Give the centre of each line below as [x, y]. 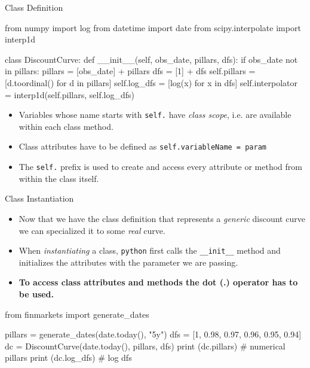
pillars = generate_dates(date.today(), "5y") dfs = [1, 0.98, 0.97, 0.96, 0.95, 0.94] [153, 334]
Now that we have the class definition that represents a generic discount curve [162, 218]
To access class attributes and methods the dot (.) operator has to [158, 282]
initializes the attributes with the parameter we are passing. [128, 262]
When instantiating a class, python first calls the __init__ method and [150, 250]
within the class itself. [59, 178]
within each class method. [66, 126]
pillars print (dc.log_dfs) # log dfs [68, 358]
